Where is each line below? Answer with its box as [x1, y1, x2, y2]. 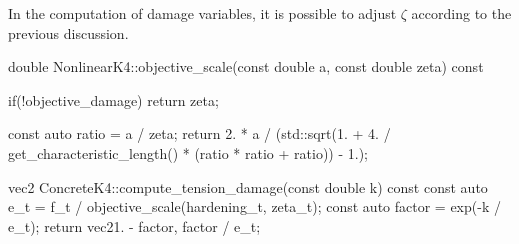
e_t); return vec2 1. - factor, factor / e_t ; [8, 215, 261, 236]
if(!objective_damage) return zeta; [8, 89, 219, 110]
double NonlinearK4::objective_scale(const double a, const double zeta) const [8, 56, 484, 77]
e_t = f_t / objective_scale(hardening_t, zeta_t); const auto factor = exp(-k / [8, 196, 501, 217]
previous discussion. [8, 22, 129, 43]
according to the [411, 3, 512, 23]
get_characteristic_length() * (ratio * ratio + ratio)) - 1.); [8, 142, 368, 163]
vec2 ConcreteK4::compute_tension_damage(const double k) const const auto [8, 176, 488, 197]
